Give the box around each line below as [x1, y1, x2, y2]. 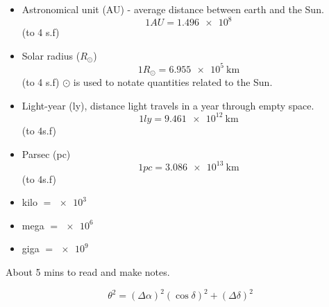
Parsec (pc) [22, 146, 71, 161]
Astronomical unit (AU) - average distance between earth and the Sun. [22, 2, 324, 16]
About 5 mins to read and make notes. [6, 264, 170, 279]
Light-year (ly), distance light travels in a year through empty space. [22, 98, 314, 112]
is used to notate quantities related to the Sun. [73, 75, 273, 89]
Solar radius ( [22, 48, 81, 62]
